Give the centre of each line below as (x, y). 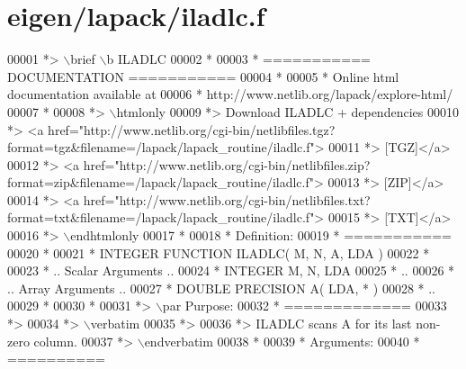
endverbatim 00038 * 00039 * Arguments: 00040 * (282, 341)
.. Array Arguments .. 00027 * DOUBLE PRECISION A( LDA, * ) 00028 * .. (222, 288)
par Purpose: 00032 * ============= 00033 (305, 306)
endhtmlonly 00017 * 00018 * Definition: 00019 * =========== (261, 235)
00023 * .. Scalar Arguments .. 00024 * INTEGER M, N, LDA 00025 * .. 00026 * (231, 270)
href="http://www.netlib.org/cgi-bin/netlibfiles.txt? (227, 199)
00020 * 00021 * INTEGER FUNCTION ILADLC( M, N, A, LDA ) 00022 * (219, 252)
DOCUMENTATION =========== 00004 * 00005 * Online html (203, 76)
